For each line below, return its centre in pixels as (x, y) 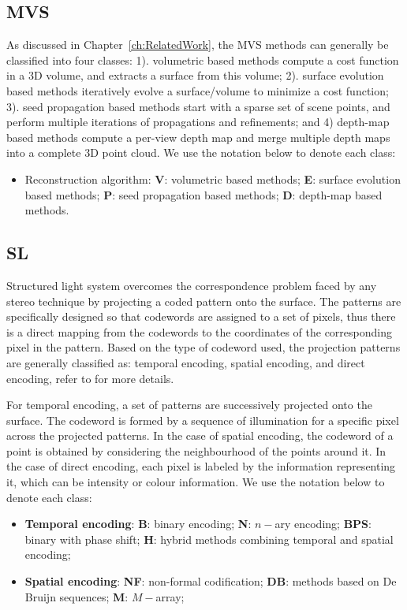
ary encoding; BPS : (323, 524)
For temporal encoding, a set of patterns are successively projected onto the (189, 405)
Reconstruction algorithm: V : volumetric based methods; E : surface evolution (213, 179)
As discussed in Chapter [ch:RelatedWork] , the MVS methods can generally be (198, 45)
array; (170, 596)
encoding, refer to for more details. (90, 378)
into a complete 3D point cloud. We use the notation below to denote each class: (201, 152)
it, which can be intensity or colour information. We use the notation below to (196, 482)
